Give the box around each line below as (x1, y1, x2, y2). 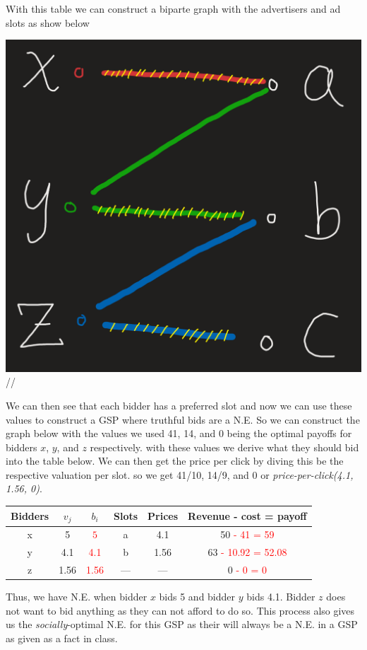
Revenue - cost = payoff (188, 509, 307, 523)
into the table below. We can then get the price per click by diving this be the (6, 453, 344, 468)
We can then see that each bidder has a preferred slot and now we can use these (6, 397, 352, 412)
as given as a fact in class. (6, 630, 118, 645)
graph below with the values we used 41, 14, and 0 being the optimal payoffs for (6, 426, 352, 441)
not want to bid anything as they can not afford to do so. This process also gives (6, 603, 355, 617)
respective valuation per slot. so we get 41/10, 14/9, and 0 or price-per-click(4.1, (6, 467, 354, 482)
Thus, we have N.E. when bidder (6, 589, 148, 604)
